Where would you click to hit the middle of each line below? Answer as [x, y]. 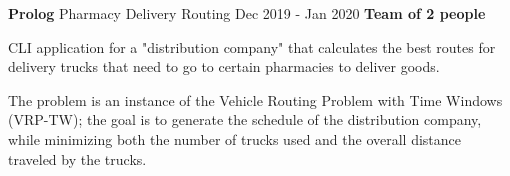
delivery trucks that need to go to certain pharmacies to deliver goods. [224, 66]
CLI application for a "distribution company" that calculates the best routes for [252, 46]
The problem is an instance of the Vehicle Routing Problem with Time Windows [255, 99]
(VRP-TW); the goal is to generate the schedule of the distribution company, [245, 119]
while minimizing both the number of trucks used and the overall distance [235, 138]
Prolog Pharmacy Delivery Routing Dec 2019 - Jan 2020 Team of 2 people [247, 13]
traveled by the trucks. [77, 158]
